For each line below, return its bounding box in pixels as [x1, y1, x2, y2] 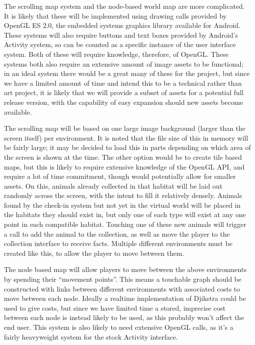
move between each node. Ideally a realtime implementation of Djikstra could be [4, 293, 246, 303]
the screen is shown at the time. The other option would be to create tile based [4, 151, 242, 162]
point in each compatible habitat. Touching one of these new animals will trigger [4, 219, 247, 229]
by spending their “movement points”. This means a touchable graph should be [4, 274, 242, 284]
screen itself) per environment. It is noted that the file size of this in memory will [4, 132, 248, 143]
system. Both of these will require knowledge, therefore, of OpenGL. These [4, 49, 229, 59]
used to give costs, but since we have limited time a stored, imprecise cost [4, 302, 226, 313]
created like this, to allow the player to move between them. [4, 247, 184, 258]
